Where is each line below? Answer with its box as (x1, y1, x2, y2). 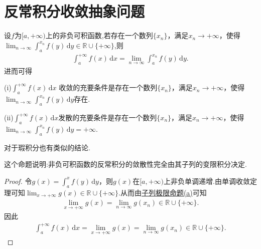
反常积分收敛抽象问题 (4, 1, 145, 22)
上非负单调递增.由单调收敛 (164, 175, 250, 186)
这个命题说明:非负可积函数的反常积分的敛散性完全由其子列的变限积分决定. (4, 159, 247, 169)
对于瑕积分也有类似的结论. (4, 142, 90, 152)
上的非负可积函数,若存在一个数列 (45, 30, 153, 41)
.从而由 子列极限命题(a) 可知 (118, 187, 207, 197)
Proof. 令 (4, 175, 32, 186)
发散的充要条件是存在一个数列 (58, 112, 157, 123)
